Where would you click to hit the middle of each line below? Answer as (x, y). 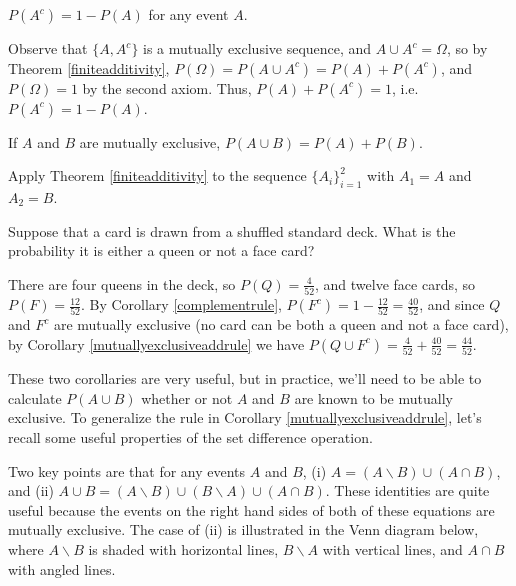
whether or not (187, 397)
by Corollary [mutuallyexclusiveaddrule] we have (156, 343)
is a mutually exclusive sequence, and (257, 48)
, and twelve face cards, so (395, 283)
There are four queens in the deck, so (122, 283)
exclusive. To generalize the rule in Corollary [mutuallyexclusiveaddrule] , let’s (245, 417)
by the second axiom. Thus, (167, 87)
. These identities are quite (407, 490)
